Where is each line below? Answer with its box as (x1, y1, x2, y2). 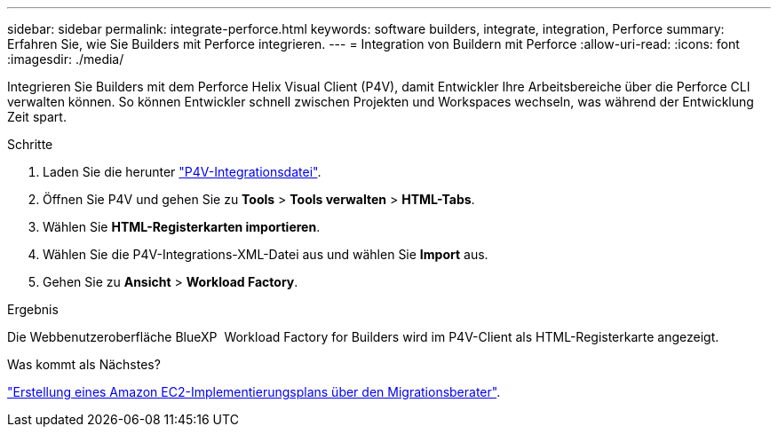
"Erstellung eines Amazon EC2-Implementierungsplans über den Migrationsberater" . (7, 384, 501, 399)
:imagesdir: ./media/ (7, 51, 124, 67)
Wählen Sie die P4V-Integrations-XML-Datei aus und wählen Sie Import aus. (43, 247, 488, 262)
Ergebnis (7, 302, 59, 317)
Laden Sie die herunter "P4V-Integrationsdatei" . (43, 164, 322, 179)
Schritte (7, 137, 53, 152)
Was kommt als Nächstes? (7, 357, 161, 372)
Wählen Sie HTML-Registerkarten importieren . (43, 219, 321, 234)
